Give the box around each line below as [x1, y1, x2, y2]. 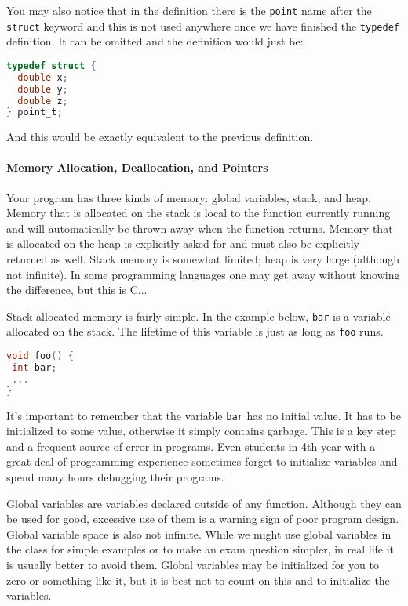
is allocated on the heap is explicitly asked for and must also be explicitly [6, 235, 359, 252]
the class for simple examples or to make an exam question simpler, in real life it [6, 541, 395, 557]
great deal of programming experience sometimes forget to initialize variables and [6, 453, 398, 470]
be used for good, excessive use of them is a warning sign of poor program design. [6, 510, 399, 527]
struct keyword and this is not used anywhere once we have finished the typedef [6, 17, 399, 34]
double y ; [17, 83, 68, 95]
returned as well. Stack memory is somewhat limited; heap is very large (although [6, 251, 399, 267]
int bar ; [12, 362, 57, 374]
